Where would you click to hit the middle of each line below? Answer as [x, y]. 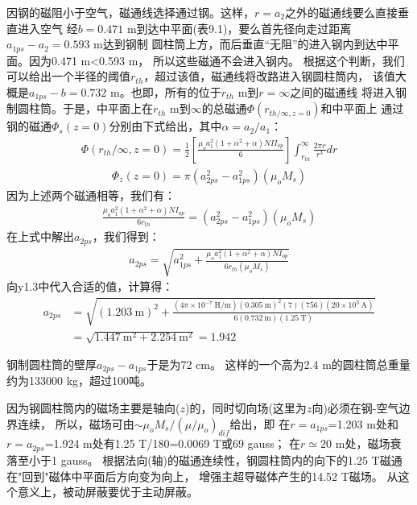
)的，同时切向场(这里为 [246, 408]
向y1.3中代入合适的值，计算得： [90, 286]
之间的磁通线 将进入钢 [348, 91]
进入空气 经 [47, 28]
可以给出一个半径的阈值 [68, 76]
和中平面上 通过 [362, 108]
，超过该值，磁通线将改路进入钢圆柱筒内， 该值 [269, 76]
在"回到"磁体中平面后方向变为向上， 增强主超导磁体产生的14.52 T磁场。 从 [202, 476]
